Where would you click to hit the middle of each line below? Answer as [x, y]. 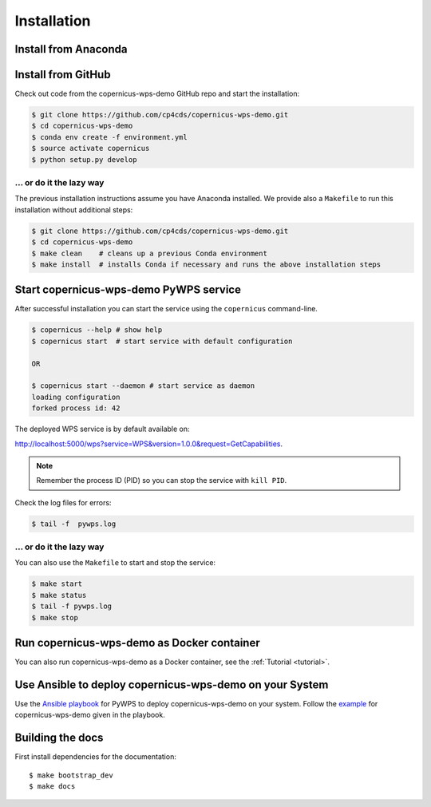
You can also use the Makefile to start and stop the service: [115, 563]
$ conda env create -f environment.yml [109, 137]
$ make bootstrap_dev [71, 775]
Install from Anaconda [71, 49]
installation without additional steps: [74, 210]
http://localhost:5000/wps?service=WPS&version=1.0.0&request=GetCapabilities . [149, 444]
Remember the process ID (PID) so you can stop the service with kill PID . [162, 481]
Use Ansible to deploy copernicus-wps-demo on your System [172, 684]
